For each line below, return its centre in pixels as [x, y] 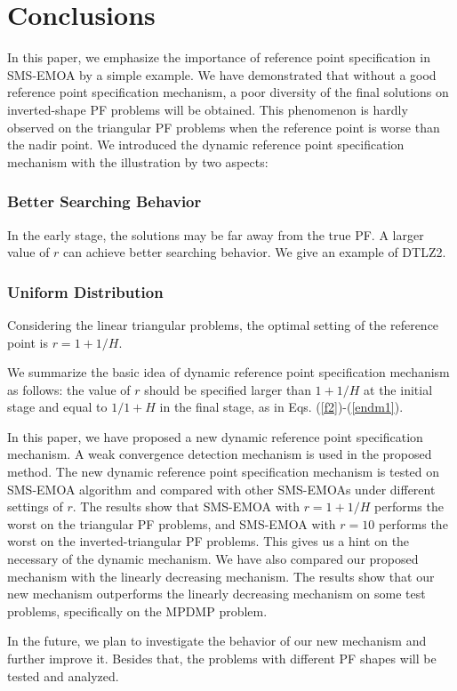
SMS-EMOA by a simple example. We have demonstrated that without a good [222, 74]
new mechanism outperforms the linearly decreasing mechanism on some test [216, 594]
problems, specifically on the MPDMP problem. [137, 611]
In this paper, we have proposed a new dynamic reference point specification [215, 436]
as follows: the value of [69, 389]
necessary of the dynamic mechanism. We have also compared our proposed [213, 559]
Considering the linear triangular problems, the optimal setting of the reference [223, 324]
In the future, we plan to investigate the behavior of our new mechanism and [217, 641]
